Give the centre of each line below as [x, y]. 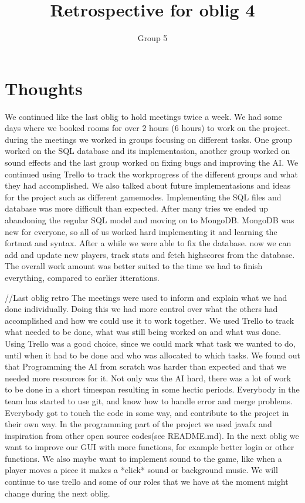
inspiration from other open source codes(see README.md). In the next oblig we [152, 435]
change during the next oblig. [57, 493]
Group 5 [152, 38]
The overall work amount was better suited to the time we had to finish [134, 266]
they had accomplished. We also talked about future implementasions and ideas [148, 185]
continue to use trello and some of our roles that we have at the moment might [147, 482]
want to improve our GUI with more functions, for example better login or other [150, 447]
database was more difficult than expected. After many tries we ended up [137, 208]
